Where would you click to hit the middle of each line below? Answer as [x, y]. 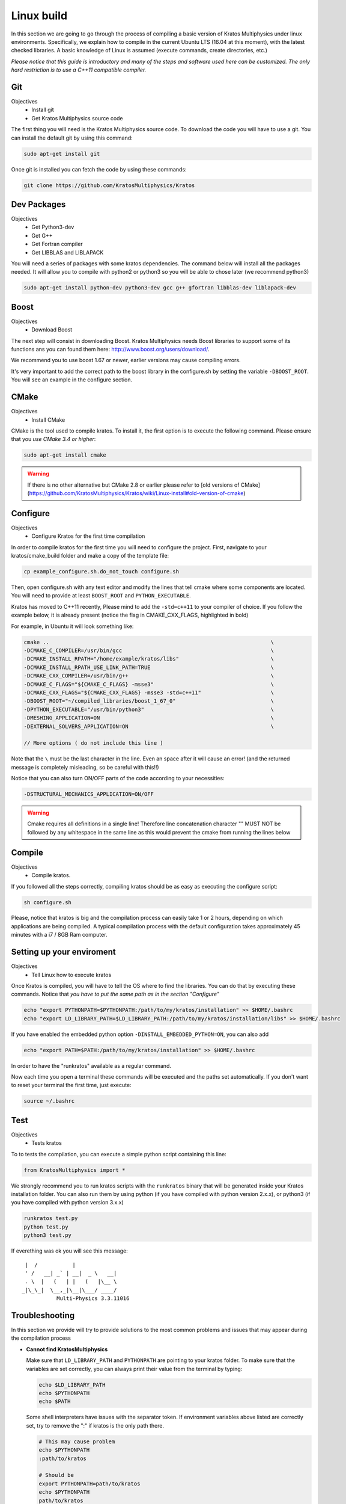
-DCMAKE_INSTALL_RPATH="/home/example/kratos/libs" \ [149, 659]
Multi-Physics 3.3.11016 [93, 1299]
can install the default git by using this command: [72, 138]
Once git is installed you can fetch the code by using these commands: [99, 169]
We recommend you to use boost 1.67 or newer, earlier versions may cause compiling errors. [126, 360]
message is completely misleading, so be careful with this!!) [85, 767]
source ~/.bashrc [49, 1101]
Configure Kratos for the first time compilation [88, 536]
